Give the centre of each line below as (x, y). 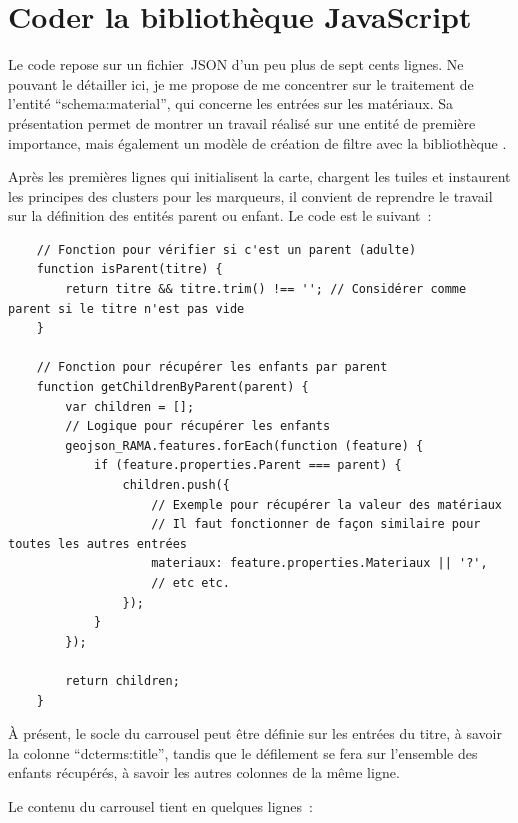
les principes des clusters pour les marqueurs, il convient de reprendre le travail (250, 195)
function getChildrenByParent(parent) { (172, 387)
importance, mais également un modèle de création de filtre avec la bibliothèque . (257, 142)
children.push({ (176, 485)
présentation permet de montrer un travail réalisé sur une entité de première (242, 122)
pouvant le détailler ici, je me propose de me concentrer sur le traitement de (241, 83)
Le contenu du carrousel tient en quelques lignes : (160, 805)
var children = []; (130, 406)
